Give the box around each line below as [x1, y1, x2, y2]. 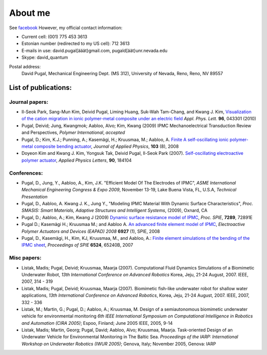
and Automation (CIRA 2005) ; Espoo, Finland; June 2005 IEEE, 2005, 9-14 [21, 320, 173, 326]
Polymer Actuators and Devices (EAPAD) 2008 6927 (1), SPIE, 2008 [21, 228, 160, 234]
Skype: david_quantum [21, 54, 68, 60]
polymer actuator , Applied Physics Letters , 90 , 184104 [21, 157, 132, 163]
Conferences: [9, 170, 43, 177]
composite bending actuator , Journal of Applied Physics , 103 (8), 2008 [34, 143, 179, 149]
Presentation [21, 193, 48, 200]
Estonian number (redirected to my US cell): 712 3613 [21, 41, 130, 46]
